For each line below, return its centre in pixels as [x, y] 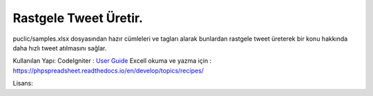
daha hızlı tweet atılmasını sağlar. [60, 48]
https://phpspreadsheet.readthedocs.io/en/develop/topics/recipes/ [108, 70]
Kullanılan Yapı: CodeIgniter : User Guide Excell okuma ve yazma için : [112, 61]
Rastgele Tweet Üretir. [78, 18]
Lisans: [23, 84]
